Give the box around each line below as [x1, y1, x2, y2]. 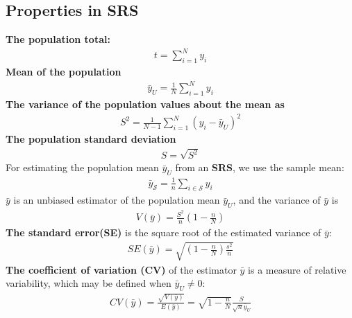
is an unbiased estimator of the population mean [13, 193, 220, 207]
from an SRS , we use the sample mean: [175, 160, 344, 175]
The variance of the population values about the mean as [6, 97, 285, 112]
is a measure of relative [248, 262, 346, 276]
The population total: [6, 32, 110, 46]
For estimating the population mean [6, 160, 159, 175]
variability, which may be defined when [6, 276, 171, 290]
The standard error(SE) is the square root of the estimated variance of [6, 225, 321, 240]
